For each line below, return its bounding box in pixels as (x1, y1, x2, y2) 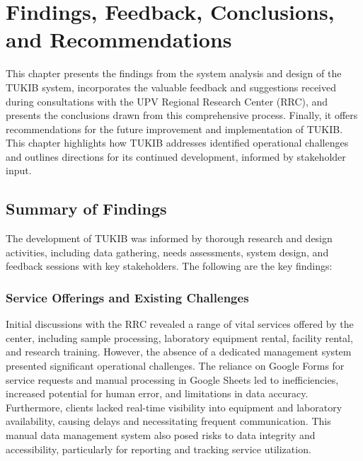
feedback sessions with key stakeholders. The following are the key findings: (6, 258, 333, 273)
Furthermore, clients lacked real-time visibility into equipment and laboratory (6, 399, 342, 414)
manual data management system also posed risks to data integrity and (6, 428, 316, 443)
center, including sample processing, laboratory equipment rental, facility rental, (6, 330, 353, 345)
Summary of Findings (6, 198, 167, 220)
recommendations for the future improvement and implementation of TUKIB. (6, 121, 343, 136)
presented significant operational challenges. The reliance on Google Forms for (6, 358, 345, 373)
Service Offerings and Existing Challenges (6, 288, 249, 306)
